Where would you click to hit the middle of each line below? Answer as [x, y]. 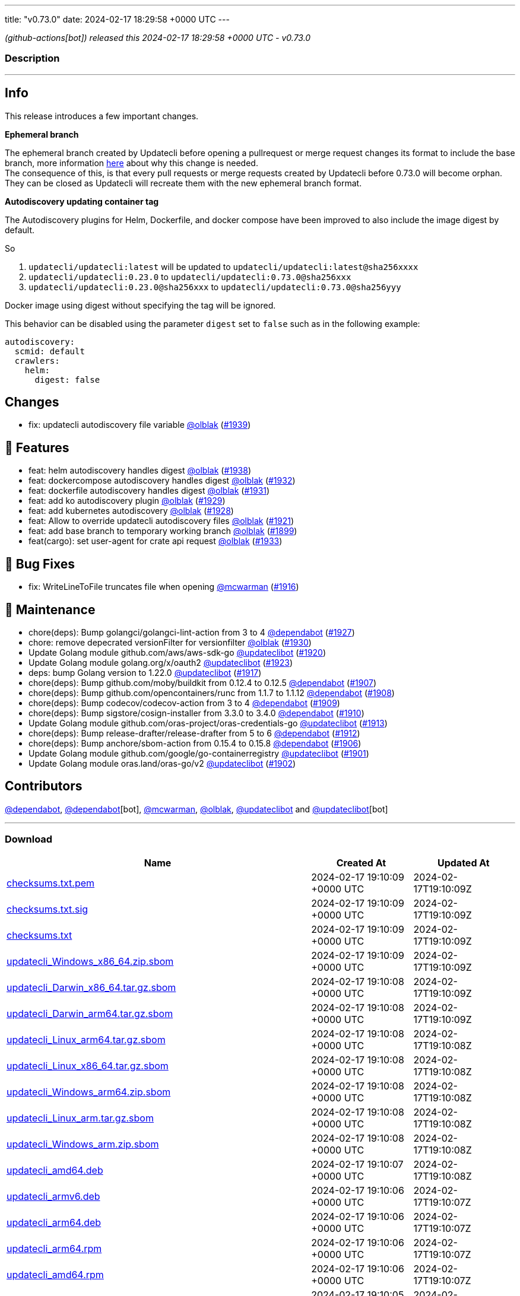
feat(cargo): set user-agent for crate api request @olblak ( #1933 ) [156, 541]
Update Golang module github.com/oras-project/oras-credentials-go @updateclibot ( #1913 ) [208, 723]
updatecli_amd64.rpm [55, 1274]
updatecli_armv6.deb [53, 1196]
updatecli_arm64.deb [54, 1222]
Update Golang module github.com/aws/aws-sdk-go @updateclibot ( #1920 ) [177, 652]
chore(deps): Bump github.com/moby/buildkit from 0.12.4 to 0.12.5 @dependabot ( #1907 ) [202, 682]
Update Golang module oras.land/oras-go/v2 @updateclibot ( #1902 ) [162, 763]
